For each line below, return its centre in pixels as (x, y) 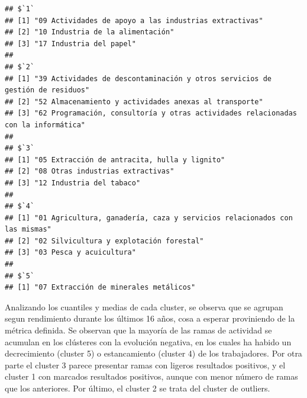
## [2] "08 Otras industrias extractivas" (90, 171)
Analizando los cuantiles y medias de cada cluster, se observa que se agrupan (144, 306)
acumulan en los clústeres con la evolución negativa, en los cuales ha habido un (148, 341)
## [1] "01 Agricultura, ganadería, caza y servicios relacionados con (149, 218)
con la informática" (45, 125)
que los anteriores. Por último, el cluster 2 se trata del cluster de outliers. (138, 388)
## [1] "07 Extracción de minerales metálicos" (100, 288)
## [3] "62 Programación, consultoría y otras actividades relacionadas (151, 113)
